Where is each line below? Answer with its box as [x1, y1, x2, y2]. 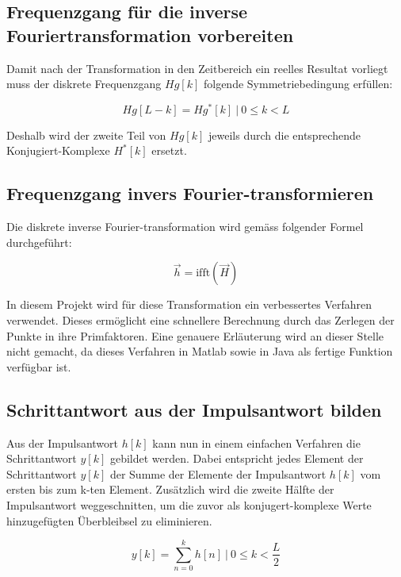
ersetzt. [151, 142, 187, 159]
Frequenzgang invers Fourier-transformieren [6, 181, 374, 206]
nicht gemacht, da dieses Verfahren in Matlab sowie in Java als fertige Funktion [6, 343, 393, 360]
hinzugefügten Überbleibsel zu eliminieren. [6, 512, 212, 529]
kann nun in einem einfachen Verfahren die [152, 434, 361, 451]
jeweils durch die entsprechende [208, 126, 361, 143]
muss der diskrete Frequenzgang [6, 75, 162, 92]
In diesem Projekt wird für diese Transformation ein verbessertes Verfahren [6, 296, 372, 313]
